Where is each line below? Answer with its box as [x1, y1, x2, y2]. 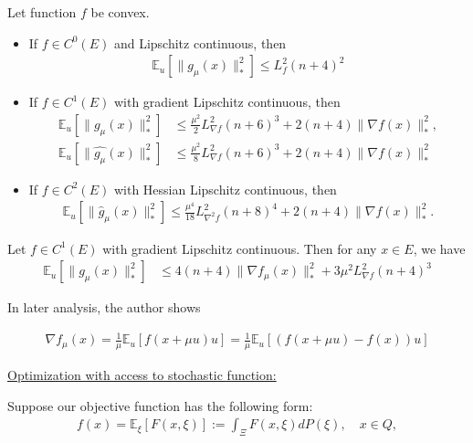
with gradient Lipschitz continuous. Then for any [102, 238, 377, 258]
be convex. [90, 3, 150, 21]
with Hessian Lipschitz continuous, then [113, 179, 337, 198]
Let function [7, 3, 77, 21]
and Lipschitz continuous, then [113, 33, 287, 52]
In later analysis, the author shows [7, 298, 201, 317]
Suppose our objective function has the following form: [7, 396, 313, 415]
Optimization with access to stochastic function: [7, 365, 277, 385]
